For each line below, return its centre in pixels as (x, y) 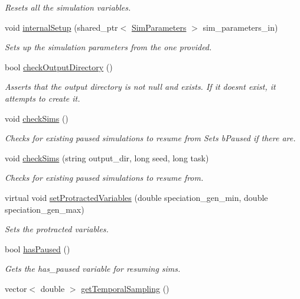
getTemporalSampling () (125, 288)
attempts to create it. (43, 98)
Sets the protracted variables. (57, 229)
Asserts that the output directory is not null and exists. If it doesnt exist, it (140, 87)
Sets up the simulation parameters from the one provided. (108, 47)
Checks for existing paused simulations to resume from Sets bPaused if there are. (150, 138)
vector (16, 288)
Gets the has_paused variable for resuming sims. (93, 269)
